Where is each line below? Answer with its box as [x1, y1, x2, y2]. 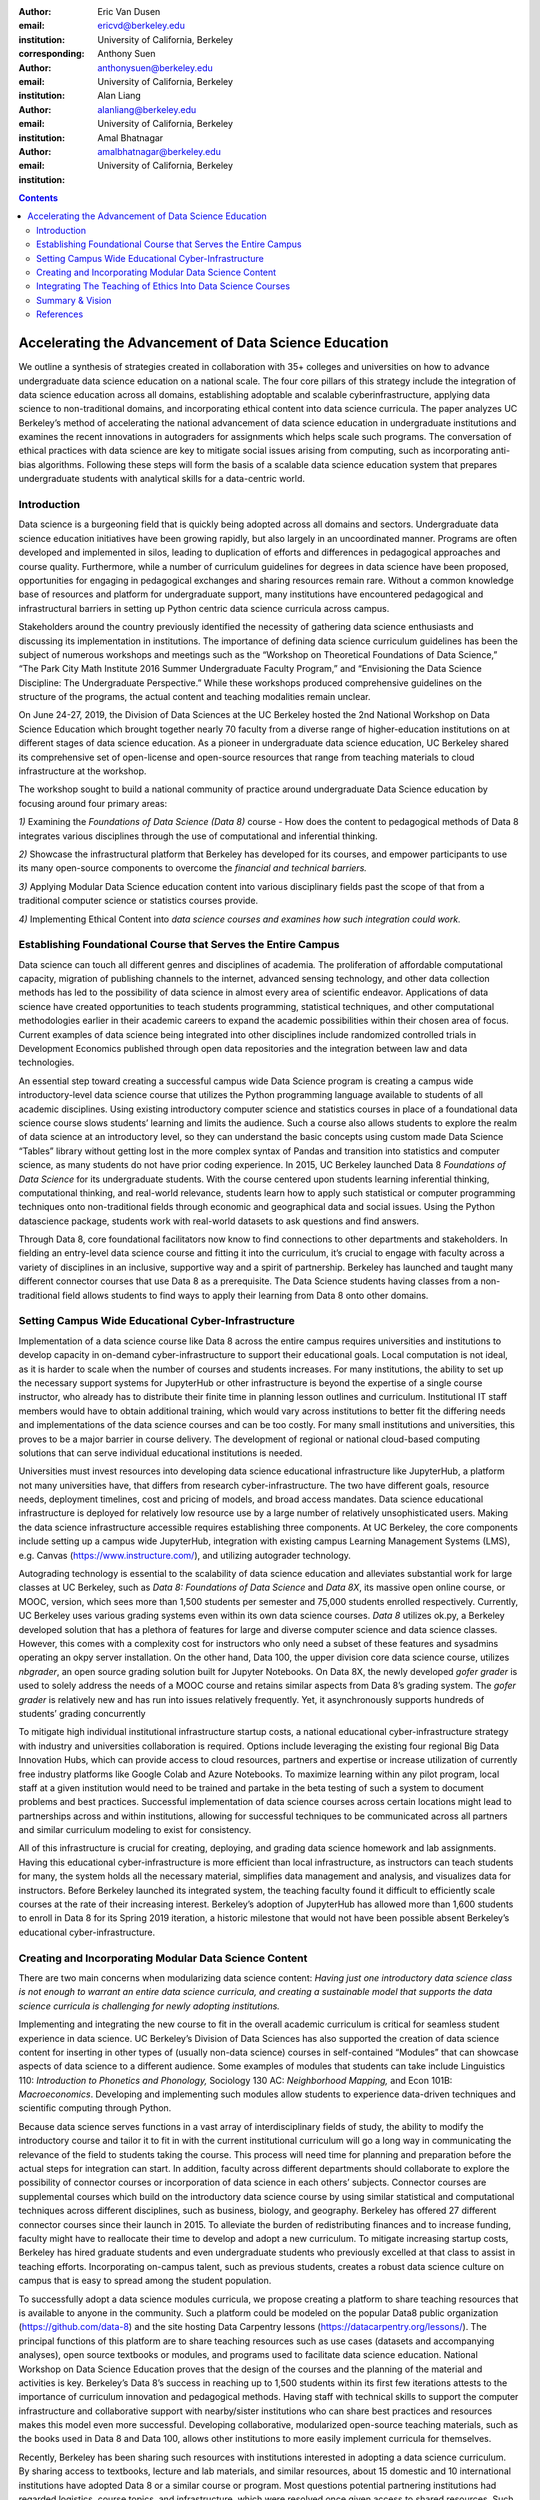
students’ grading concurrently [18, 1707, 146, 1719]
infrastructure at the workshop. [18, 765, 147, 777]
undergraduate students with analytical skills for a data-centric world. [18, 473, 305, 485]
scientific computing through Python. [18, 2102, 172, 2114]
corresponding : [18, 48, 85, 60]
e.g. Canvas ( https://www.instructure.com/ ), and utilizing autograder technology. [18, 1549, 352, 1561]
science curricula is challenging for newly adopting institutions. [18, 2000, 280, 2012]
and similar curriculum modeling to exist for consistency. [18, 1824, 252, 1836]
